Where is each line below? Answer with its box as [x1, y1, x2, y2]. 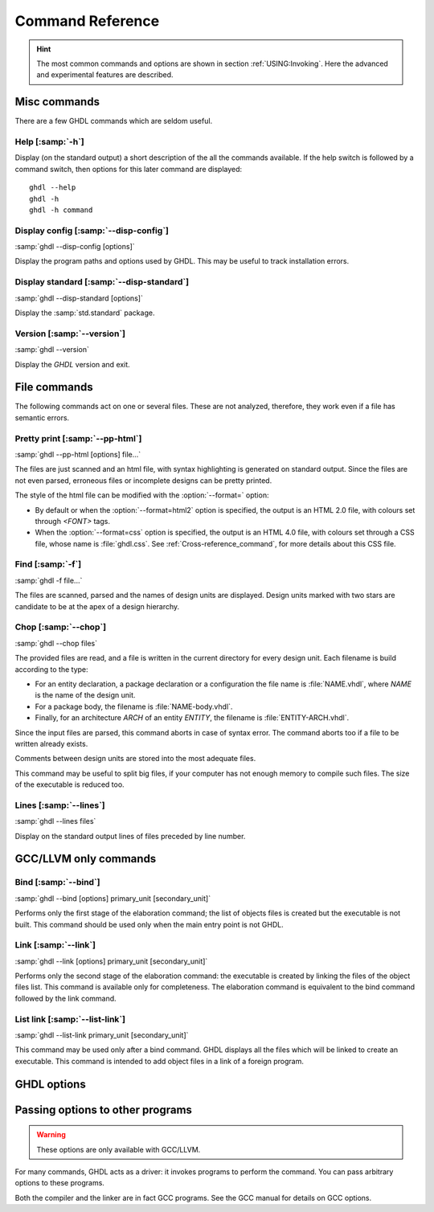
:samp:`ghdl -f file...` [14, 575, 83, 585]
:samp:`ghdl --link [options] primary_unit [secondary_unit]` [14, 956, 208, 966]
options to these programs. [14, 1178, 104, 1188]
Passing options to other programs [14, 1103, 193, 1116]
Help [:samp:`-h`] [14, 137, 84, 147]
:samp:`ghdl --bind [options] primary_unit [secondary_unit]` [14, 893, 211, 903]
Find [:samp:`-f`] [14, 559, 82, 570]
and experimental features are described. [36, 70, 174, 80]
